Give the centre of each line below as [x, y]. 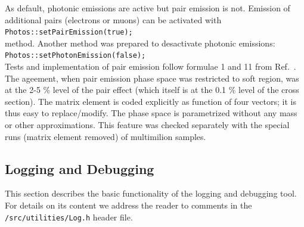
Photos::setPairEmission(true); [69, 32]
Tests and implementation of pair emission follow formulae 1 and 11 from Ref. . [151, 66]
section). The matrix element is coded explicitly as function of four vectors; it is [151, 101]
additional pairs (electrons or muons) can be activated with [113, 19]
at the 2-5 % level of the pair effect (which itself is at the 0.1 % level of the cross [152, 90]
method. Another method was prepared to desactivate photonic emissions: [140, 43]
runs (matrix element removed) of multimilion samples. [106, 136]
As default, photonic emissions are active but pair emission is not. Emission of [148, 8]
